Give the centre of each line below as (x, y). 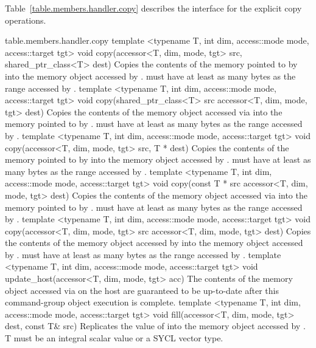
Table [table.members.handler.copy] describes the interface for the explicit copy (153, 8)
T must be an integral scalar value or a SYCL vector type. (114, 338)
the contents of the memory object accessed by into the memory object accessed (154, 243)
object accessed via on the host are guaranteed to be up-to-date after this (142, 290)
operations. (26, 20)
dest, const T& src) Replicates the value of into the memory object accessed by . (155, 326)
